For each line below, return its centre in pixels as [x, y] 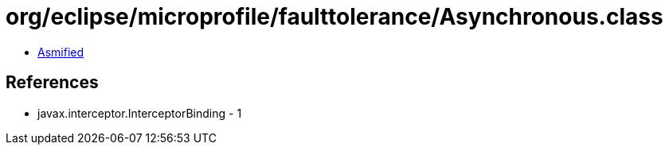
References [52, 83]
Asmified [61, 52]
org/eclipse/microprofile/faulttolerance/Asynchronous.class [334, 17]
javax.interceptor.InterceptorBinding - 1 [140, 113]
